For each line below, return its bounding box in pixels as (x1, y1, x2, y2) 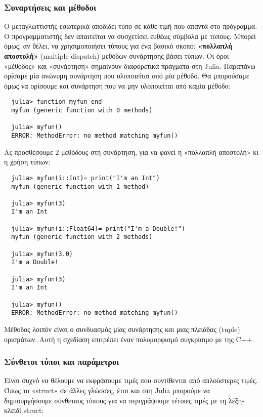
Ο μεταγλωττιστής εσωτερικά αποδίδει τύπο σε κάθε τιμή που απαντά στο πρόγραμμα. (4, 21, 257, 31)
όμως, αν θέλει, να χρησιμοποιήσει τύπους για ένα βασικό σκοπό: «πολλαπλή (4, 40, 233, 51)
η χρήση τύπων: (4, 156, 51, 167)
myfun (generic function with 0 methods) (11, 107, 153, 114)
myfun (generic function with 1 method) (11, 183, 149, 190)
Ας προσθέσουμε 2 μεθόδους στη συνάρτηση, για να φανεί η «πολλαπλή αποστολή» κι (4, 146, 259, 157)
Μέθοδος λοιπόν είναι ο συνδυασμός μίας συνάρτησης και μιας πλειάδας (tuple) (4, 324, 240, 334)
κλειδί (4, 405, 21, 415)
